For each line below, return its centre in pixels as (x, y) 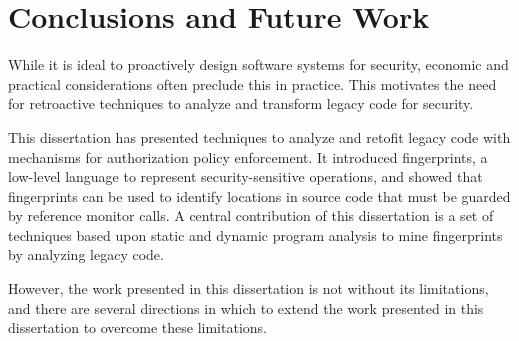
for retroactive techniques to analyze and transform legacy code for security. (241, 103)
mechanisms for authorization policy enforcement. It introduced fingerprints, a (248, 156)
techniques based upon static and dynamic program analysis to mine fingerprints (255, 234)
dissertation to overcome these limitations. (137, 327)
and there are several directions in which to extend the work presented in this (246, 307)
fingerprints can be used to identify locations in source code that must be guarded (259, 195)
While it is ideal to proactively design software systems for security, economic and (258, 64)
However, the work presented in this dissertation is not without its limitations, (248, 288)
